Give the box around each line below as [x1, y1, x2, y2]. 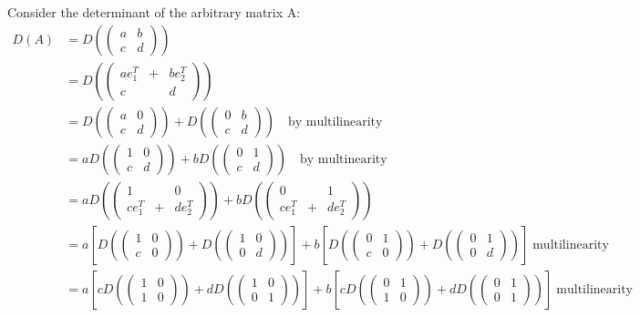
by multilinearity [287, 115, 383, 128]
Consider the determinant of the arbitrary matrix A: [7, 3, 301, 21]
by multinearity [299, 152, 387, 166]
